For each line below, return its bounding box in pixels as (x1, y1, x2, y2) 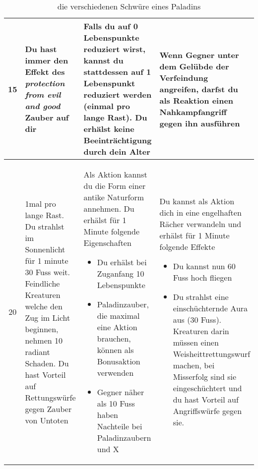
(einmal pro (83, 100, 130, 112)
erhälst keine (83, 123, 134, 134)
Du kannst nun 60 (173, 260, 236, 272)
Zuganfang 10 (97, 268, 144, 279)
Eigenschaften (83, 237, 131, 248)
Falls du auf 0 (83, 20, 138, 32)
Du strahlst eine (173, 291, 229, 302)
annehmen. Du (83, 203, 134, 214)
